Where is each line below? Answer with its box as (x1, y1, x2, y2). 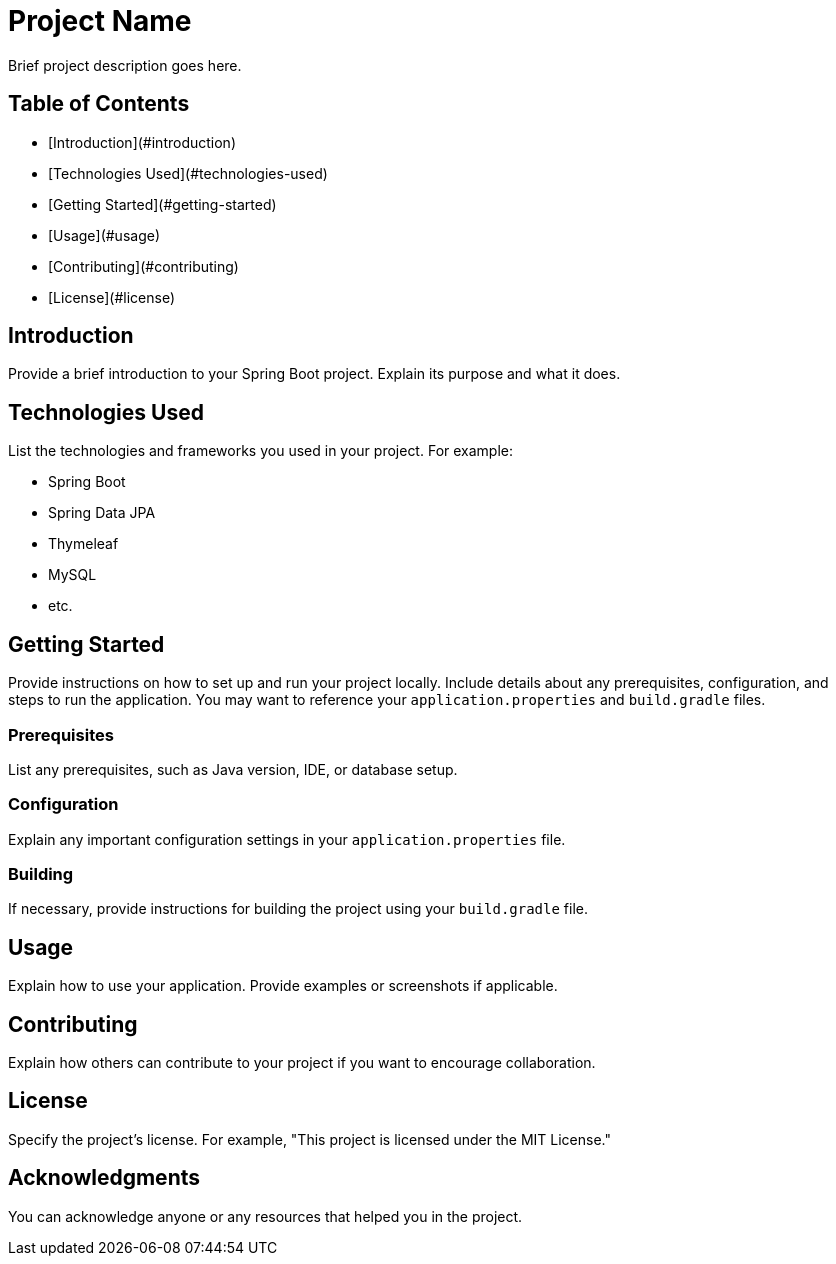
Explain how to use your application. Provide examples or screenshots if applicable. (8, 977, 558, 995)
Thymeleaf (48, 535, 119, 553)
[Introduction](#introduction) (48, 133, 236, 151)
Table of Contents (8, 91, 190, 117)
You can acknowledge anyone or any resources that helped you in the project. (8, 1207, 523, 1225)
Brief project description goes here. (8, 56, 242, 74)
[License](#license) (48, 288, 176, 306)
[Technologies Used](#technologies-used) (48, 164, 328, 182)
